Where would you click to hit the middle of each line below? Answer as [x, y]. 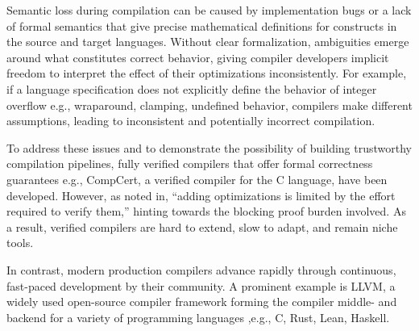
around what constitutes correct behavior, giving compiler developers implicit [198, 57]
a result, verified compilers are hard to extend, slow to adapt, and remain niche [202, 226]
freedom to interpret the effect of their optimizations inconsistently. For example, [207, 73]
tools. [20, 243]
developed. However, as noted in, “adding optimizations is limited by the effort [201, 195]
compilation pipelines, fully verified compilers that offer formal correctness [190, 163]
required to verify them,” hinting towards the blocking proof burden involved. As [206, 211]
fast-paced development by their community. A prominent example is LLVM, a [201, 285]
